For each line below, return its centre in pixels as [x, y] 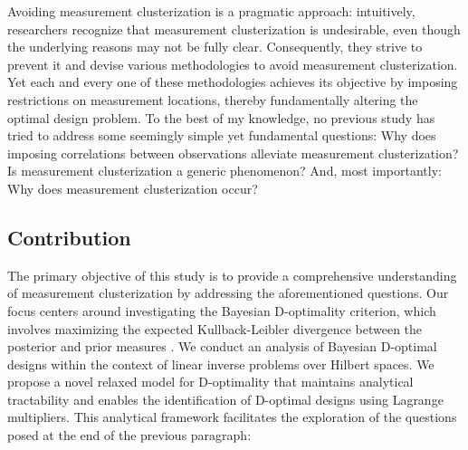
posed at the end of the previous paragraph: [129, 435]
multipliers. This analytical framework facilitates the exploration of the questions [232, 417]
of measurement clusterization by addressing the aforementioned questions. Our [228, 293]
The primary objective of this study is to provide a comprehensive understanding [232, 275]
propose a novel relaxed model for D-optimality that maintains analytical [210, 382]
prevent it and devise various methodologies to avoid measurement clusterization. [233, 64]
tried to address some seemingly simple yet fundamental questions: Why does [222, 135]
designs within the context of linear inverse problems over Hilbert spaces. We [221, 364]
